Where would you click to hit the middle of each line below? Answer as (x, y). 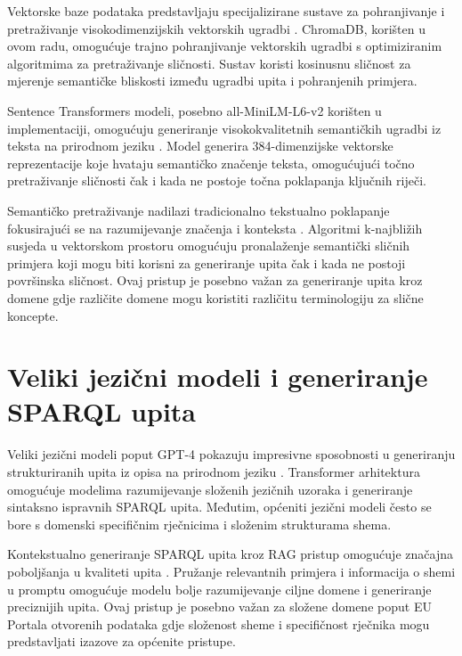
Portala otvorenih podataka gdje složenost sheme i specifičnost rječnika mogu (219, 623)
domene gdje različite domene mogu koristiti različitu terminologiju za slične (215, 297)
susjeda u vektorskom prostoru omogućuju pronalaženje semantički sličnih (209, 246)
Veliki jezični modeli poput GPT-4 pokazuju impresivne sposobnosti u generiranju (231, 454)
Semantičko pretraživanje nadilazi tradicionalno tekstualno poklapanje (199, 210)
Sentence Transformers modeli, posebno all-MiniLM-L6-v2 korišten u (195, 110)
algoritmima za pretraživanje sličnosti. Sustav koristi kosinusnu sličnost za (209, 63)
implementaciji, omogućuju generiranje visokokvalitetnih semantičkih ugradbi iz (224, 128)
